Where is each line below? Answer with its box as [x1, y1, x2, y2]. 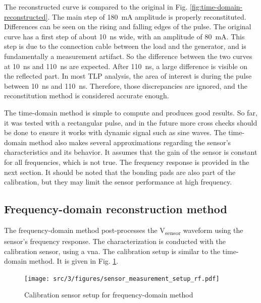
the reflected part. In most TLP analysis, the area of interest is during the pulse [4, 71, 252, 81]
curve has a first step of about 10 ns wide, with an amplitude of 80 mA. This [4, 31, 245, 41]
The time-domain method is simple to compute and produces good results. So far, [4, 107, 257, 117]
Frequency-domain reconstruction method [4, 201, 227, 217]
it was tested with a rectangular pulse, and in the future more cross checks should [4, 117, 257, 128]
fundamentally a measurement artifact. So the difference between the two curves [4, 50, 252, 61]
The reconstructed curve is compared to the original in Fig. [4, 2, 188, 12]
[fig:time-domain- [190, 2, 243, 12]
